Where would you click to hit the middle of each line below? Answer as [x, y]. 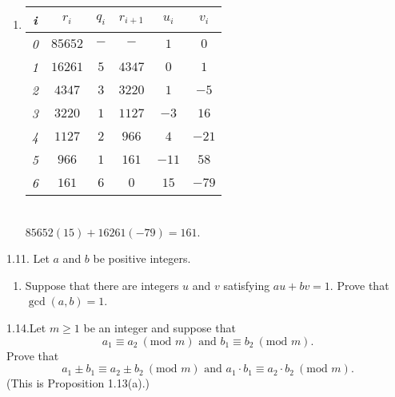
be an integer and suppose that [160, 327]
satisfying [247, 285]
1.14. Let [26, 327]
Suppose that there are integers [102, 285]
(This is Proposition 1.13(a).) [78, 383]
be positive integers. [142, 258]
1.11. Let [28, 258]
